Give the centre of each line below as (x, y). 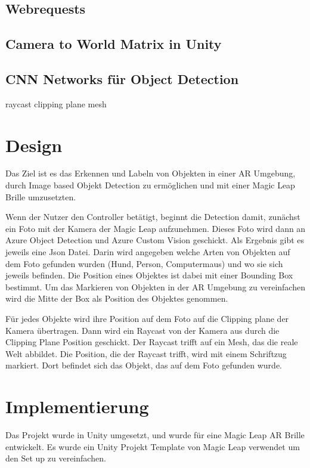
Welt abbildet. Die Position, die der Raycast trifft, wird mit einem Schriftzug (146, 353)
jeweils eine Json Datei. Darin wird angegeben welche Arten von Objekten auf (148, 252)
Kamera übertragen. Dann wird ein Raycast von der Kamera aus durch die (142, 330)
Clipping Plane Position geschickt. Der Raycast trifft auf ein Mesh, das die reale (152, 342)
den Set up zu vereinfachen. (56, 458)
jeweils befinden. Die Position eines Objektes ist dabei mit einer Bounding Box (149, 275)
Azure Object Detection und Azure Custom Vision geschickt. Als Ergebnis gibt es (155, 240)
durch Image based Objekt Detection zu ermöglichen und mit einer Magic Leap (150, 185)
